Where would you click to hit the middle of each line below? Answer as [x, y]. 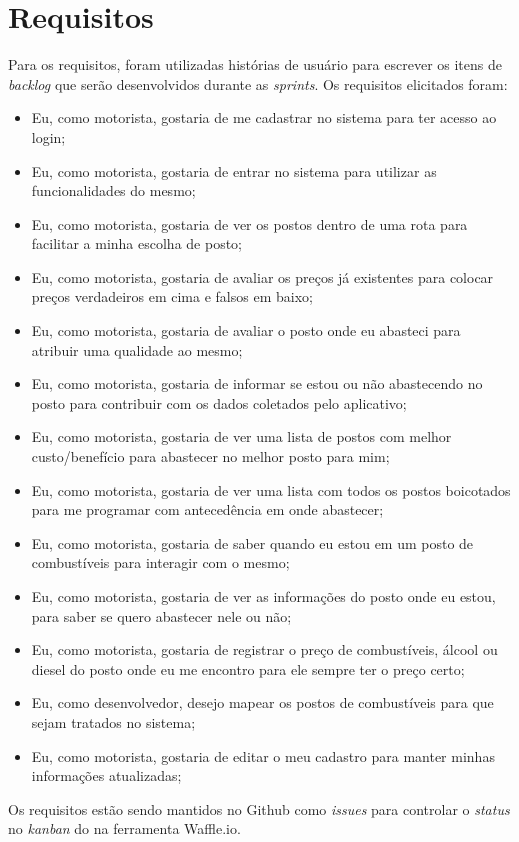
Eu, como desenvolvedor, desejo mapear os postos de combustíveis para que [262, 702]
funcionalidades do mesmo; [113, 190]
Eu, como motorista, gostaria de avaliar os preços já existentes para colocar [262, 276]
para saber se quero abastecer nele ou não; [161, 615]
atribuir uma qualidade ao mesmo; [137, 349]
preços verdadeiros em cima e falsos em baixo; [172, 296]
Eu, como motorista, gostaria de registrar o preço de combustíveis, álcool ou [264, 649]
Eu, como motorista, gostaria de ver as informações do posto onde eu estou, [263, 596]
